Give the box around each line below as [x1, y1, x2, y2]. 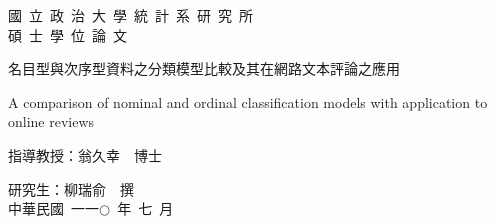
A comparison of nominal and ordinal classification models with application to [8, 91, 488, 112]
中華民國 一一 [8, 198, 99, 219]
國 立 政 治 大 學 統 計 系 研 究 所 [8, 5, 253, 25]
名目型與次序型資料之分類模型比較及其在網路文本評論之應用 [8, 58, 400, 79]
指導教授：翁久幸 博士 [8, 144, 162, 165]
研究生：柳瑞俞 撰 [8, 178, 134, 199]
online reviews [8, 111, 95, 132]
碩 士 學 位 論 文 [8, 24, 127, 45]
